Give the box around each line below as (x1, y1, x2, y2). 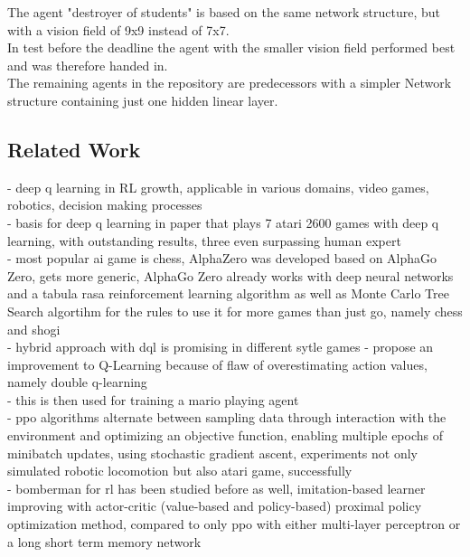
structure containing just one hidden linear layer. (7, 90, 278, 109)
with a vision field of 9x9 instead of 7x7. (7, 20, 230, 39)
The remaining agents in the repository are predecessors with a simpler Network (7, 73, 452, 92)
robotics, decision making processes (7, 195, 202, 214)
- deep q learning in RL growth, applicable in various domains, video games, (7, 177, 429, 196)
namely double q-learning (7, 373, 147, 392)
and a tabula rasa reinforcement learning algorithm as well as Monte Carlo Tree (7, 284, 449, 303)
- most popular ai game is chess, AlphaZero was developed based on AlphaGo (7, 249, 437, 268)
